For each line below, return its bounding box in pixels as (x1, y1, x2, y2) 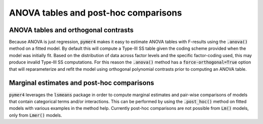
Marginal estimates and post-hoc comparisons (9, 79, 154, 87)
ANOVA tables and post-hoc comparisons (9, 7, 182, 18)
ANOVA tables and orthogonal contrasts (9, 26, 134, 34)
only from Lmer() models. (9, 112, 62, 118)
